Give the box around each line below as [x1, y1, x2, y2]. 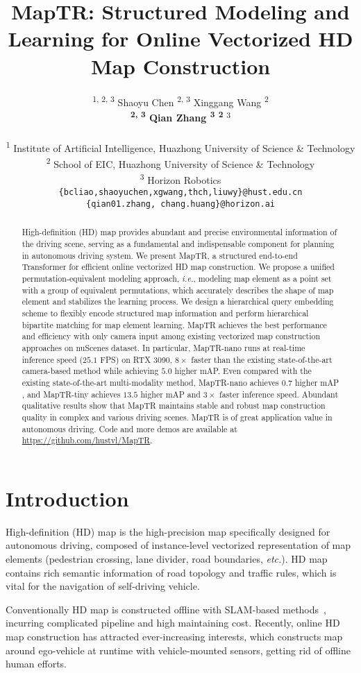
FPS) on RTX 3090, [100, 353, 173, 365]
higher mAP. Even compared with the [174, 365, 312, 377]
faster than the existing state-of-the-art [191, 353, 333, 365]
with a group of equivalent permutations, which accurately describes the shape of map [22, 284, 334, 296]
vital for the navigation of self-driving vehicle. [6, 579, 200, 593]
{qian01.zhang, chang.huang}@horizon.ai [85, 199, 276, 209]
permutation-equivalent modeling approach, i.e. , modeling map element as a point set [22, 273, 332, 284]
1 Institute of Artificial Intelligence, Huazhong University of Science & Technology [6, 138, 355, 155]
